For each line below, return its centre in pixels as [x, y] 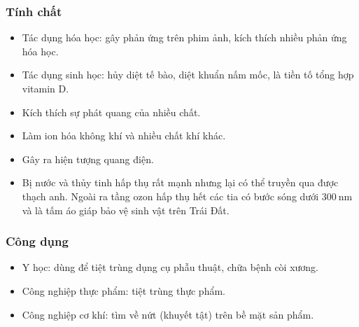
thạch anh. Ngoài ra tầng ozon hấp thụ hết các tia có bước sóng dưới [170, 196]
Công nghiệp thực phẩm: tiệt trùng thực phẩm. [124, 290]
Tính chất [34, 11]
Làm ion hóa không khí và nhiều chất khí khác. [124, 135]
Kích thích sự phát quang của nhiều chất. [111, 112]
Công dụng [37, 241]
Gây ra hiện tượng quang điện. [88, 159]
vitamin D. [45, 88]
